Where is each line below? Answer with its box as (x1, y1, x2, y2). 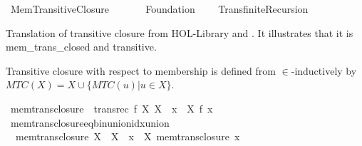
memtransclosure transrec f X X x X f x (10, 100, 213, 115)
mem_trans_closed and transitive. (6, 39, 157, 54)
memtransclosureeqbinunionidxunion (10, 115, 170, 130)
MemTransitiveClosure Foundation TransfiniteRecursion (10, 1, 309, 16)
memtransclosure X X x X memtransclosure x (15, 129, 240, 144)
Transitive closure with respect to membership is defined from (6, 63, 276, 78)
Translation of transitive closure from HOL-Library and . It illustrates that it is (6, 25, 353, 40)
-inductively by (291, 63, 357, 78)
